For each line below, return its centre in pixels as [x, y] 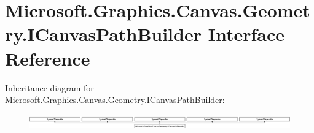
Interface [246, 34]
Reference [48, 58]
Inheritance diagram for [49, 87]
